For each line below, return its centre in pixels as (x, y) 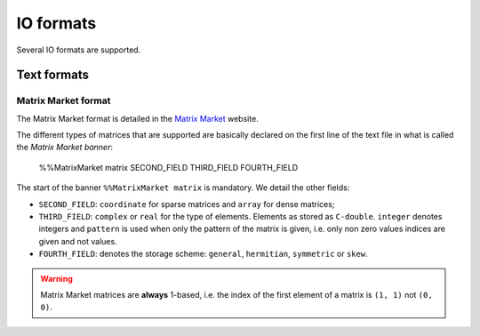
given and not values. (78, 241)
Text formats (52, 75)
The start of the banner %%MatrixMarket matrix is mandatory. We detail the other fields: (183, 188)
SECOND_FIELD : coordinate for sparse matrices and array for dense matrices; (187, 204)
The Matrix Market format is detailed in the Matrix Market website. (138, 118)
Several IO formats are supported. (79, 50)
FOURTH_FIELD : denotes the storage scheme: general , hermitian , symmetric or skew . (203, 254)
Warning (56, 278)
